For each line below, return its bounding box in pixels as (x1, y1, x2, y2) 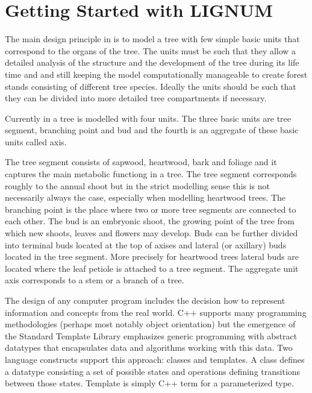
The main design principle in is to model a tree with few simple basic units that (5, 33, 300, 45)
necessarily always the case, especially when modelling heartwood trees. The (5, 191, 286, 204)
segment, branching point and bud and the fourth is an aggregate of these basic (5, 124, 299, 136)
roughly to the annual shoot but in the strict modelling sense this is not (5, 179, 270, 192)
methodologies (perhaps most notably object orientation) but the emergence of (5, 318, 296, 330)
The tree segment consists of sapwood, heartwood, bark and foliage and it (5, 156, 277, 168)
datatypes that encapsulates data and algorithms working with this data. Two (5, 341, 293, 354)
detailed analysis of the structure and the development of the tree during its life (5, 56, 299, 69)
